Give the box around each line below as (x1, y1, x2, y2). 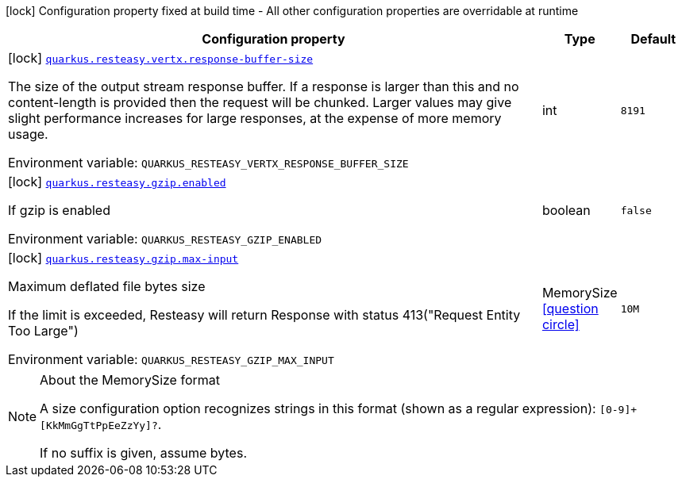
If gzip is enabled (8, 202, 110, 218)
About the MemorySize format (40, 372, 220, 388)
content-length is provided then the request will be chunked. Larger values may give (8, 94, 512, 110)
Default (630, 31, 676, 47)
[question (541, 301, 599, 316)
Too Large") (8, 323, 79, 339)
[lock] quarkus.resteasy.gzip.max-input (8, 250, 239, 266)
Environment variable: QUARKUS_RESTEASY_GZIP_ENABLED (8, 231, 322, 247)
